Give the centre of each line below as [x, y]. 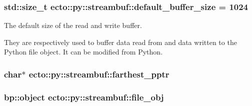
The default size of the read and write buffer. [73, 25]
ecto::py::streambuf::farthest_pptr [99, 74]
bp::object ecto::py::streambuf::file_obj [84, 97]
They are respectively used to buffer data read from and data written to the [120, 42]
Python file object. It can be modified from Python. [83, 52]
